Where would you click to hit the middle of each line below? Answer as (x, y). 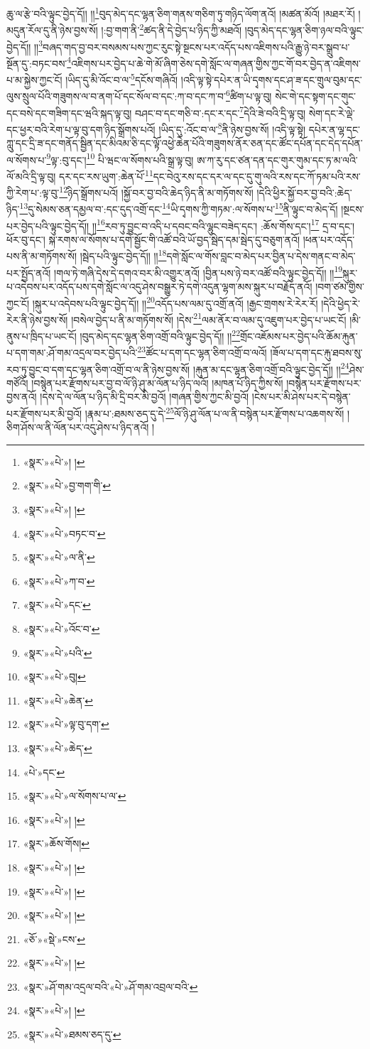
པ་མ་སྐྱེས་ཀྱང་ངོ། (34, 79)
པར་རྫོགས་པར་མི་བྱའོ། (44, 413)
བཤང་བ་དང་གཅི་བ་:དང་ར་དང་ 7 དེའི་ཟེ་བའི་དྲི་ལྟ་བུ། (221, 112)
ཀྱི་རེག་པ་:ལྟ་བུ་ (33, 192)
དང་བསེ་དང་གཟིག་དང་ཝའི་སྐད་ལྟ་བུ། (69, 113)
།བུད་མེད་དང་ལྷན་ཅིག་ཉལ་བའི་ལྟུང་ (304, 29)
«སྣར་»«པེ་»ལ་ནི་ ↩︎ (59, 557)
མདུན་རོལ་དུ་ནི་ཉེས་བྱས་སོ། (52, 29)
